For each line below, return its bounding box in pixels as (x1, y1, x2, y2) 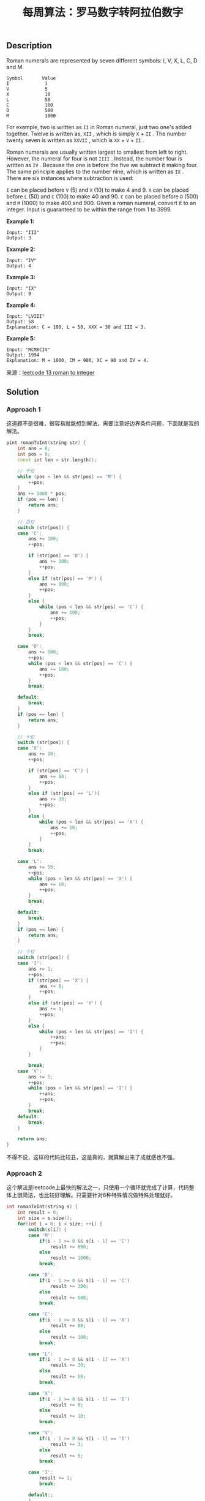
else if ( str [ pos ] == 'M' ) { (28, 575, 103, 582)
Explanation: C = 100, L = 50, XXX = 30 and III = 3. (6, 324, 147, 330)
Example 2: (6, 246, 35, 253)
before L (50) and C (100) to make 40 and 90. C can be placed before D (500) (6, 192, 199, 200)
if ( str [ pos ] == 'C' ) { (28, 767, 89, 773)
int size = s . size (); (17, 1215, 72, 1222)
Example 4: (6, 301, 35, 309)
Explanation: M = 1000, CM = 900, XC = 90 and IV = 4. (6, 357, 149, 363)
